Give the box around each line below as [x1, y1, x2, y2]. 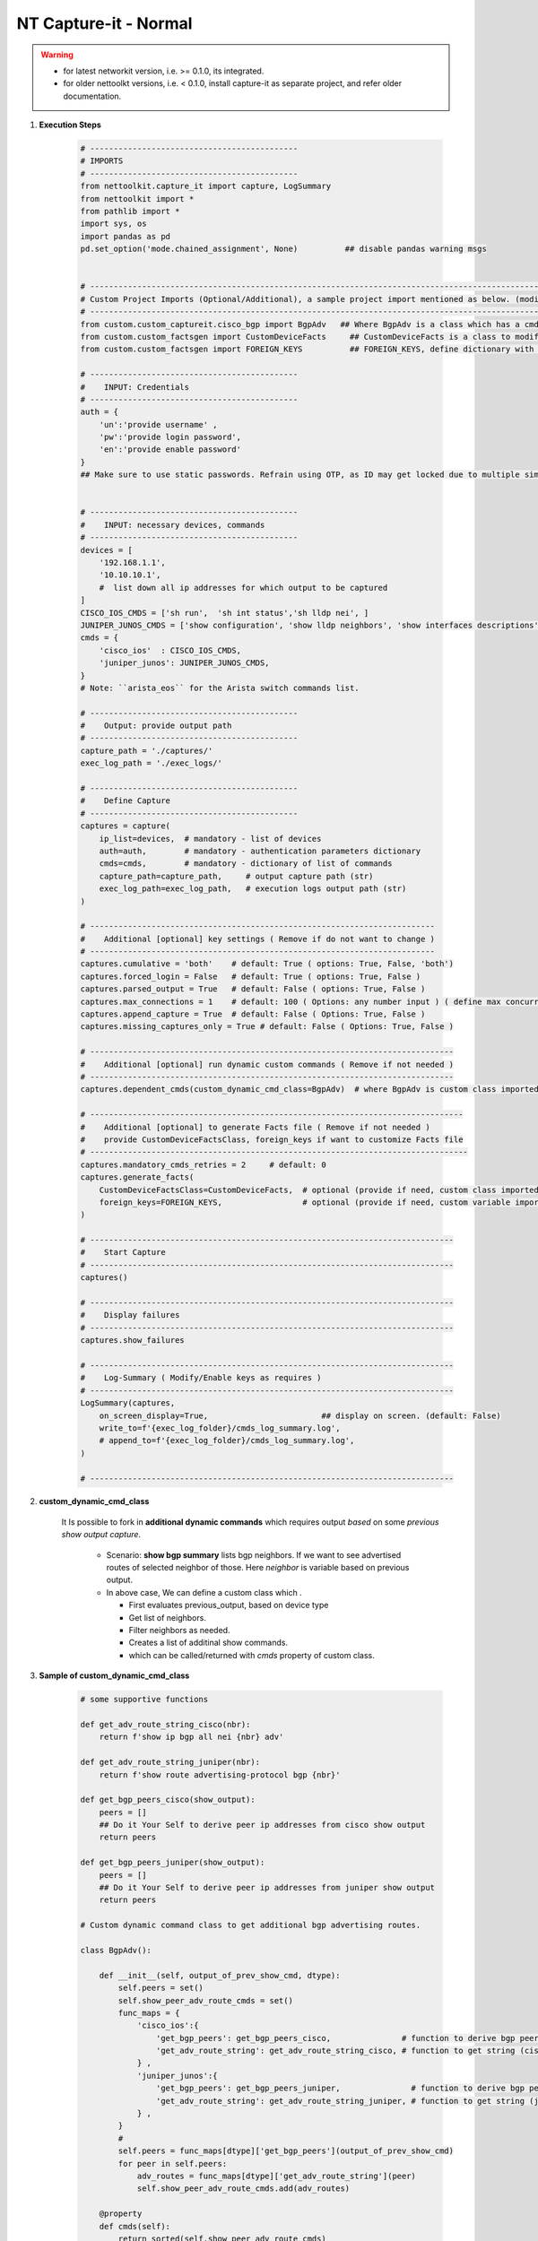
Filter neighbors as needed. [128, 1625, 230, 1635]
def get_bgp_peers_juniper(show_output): [80, 1857, 265, 1868]
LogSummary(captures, [80, 1398, 176, 1408]
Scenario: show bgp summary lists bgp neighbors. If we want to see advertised [106, 1549, 402, 1560]
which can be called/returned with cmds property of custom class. [128, 1649, 376, 1660]
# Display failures [80, 1310, 180, 1320]
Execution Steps [39, 119, 102, 130]
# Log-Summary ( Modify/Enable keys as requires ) [80, 1372, 322, 1383]
